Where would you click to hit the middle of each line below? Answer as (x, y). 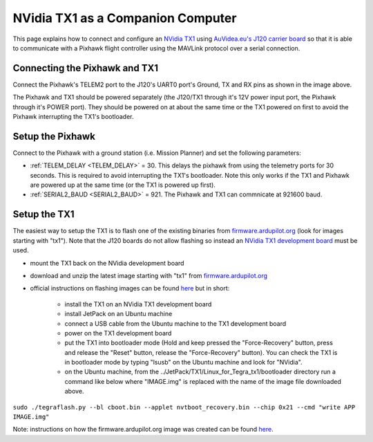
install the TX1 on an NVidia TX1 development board (138, 304)
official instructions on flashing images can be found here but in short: (130, 288)
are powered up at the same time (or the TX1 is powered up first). (123, 185)
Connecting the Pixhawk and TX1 (86, 68)
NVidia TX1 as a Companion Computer (125, 18)
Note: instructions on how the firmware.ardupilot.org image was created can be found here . (143, 430)
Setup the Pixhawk (54, 136)
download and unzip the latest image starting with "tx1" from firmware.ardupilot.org (149, 275)
